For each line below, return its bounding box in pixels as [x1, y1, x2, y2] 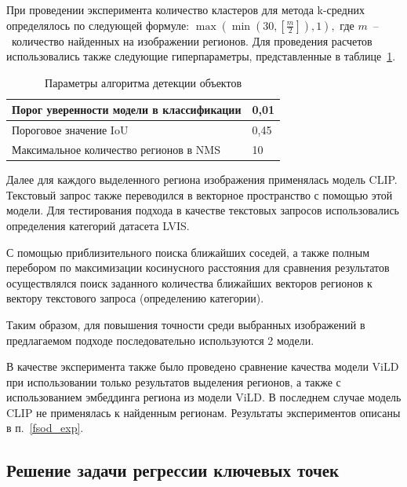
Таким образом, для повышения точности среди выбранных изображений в [6, 316, 365, 332]
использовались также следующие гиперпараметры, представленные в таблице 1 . [6, 48, 396, 64]
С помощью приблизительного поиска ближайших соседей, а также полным [6, 243, 370, 260]
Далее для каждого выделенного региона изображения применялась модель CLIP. [6, 171, 398, 188]
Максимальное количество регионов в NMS [12, 141, 220, 158]
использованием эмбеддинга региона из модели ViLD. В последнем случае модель [6, 389, 402, 405]
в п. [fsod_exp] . [6, 419, 84, 436]
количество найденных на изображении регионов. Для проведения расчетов [11, 32, 372, 49]
